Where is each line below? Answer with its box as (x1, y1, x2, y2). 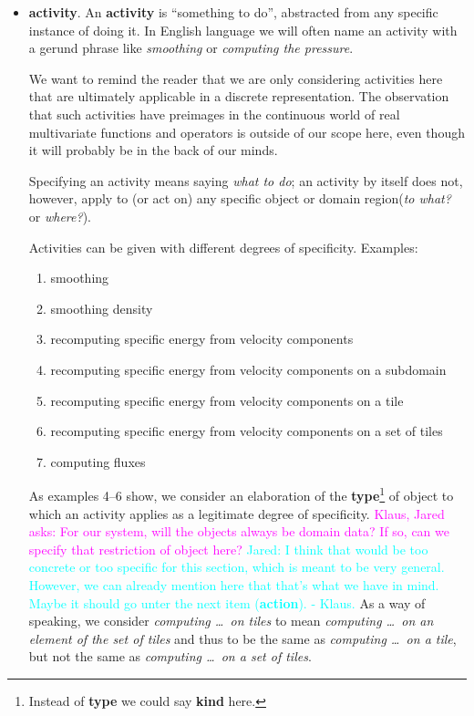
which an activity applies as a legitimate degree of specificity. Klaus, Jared (28, 503, 445, 523)
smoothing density (50, 298, 153, 317)
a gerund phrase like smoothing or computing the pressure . (28, 38, 354, 57)
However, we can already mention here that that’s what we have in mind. (28, 575, 439, 594)
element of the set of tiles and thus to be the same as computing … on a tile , (28, 628, 457, 648)
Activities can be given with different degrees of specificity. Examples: (28, 237, 418, 256)
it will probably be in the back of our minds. (28, 140, 278, 160)
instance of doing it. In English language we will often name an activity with (28, 20, 458, 39)
